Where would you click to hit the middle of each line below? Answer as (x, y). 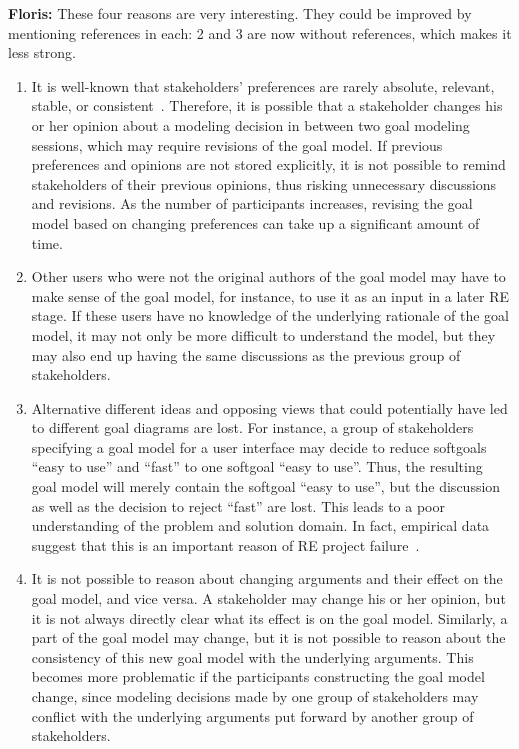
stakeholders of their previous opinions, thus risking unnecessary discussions (264, 183)
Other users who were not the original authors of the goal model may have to (268, 276)
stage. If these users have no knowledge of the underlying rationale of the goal (270, 315)
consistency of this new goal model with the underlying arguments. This (252, 656)
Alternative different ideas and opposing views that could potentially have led (269, 407)
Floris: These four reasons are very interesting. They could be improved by (240, 13)
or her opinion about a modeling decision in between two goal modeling (250, 124)
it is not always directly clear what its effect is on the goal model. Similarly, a (269, 617)
